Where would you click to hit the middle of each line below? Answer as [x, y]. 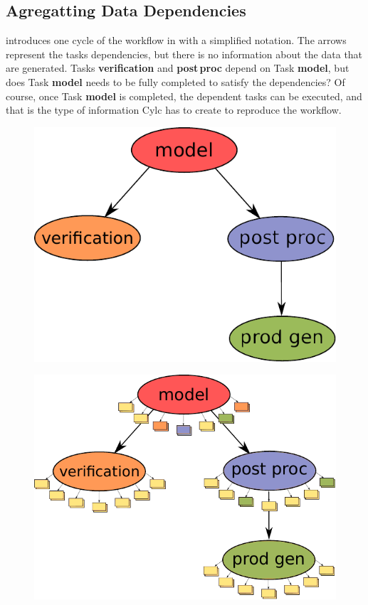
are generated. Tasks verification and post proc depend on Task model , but [178, 68]
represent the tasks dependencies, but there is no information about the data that [184, 54]
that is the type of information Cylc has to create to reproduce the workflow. [174, 110]
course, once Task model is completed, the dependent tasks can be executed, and [184, 96]
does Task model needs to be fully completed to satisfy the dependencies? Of [175, 81]
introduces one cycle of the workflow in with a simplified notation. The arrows [176, 40]
